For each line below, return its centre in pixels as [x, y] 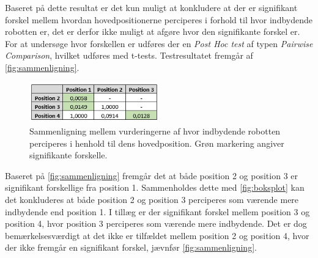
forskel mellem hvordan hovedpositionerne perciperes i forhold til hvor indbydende [159, 19]
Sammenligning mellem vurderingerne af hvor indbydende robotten [155, 131]
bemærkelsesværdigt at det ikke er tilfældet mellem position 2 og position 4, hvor [157, 235]
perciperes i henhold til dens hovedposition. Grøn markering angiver [157, 143]
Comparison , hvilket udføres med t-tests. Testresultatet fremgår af [129, 55]
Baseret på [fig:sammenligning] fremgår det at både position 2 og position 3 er [152, 175]
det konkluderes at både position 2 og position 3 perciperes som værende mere [152, 200]
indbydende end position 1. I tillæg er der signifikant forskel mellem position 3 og [157, 211]
